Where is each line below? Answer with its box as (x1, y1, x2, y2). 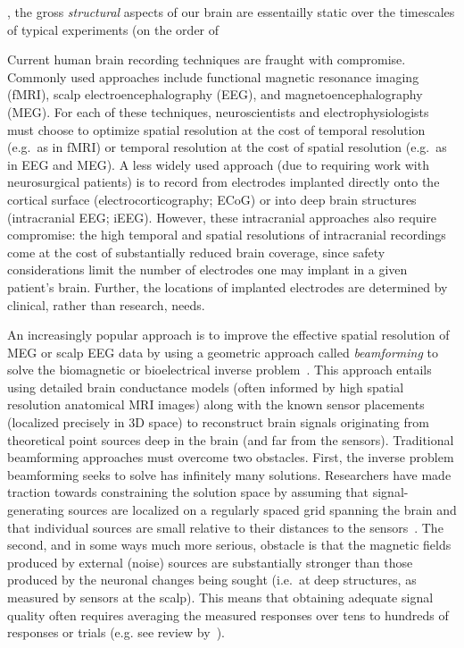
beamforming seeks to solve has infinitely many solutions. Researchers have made (7, 465, 452, 484)
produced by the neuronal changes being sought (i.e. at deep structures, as (7, 570, 417, 589)
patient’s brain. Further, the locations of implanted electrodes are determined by (7, 277, 448, 296)
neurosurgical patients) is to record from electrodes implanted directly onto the (7, 173, 440, 191)
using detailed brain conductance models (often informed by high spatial (7, 377, 404, 396)
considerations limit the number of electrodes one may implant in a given (7, 260, 408, 279)
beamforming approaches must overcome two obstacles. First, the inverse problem (7, 448, 454, 467)
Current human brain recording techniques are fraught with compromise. (7, 50, 406, 69)
